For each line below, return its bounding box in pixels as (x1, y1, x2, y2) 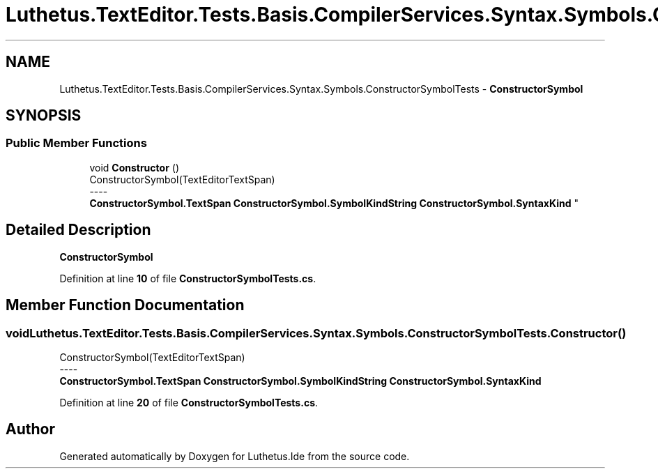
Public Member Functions (6, 136, 147, 151)
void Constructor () (89, 161, 179, 174)
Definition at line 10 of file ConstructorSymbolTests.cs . (59, 272, 316, 284)
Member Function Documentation (6, 296, 245, 314)
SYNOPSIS (6, 107, 82, 125)
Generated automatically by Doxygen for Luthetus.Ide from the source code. (59, 450, 410, 462)
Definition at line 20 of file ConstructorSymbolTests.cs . (59, 396, 319, 408)
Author (6, 420, 55, 438)
